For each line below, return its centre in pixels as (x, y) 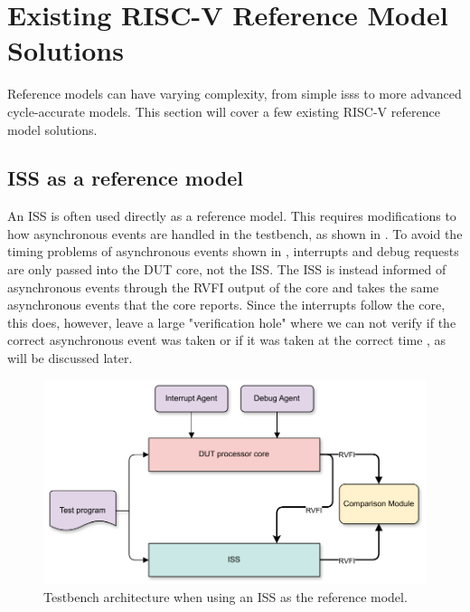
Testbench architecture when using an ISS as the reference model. (226, 596)
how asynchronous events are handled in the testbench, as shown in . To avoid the (235, 233)
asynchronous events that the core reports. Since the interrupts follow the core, (226, 305)
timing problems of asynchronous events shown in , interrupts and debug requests (233, 251)
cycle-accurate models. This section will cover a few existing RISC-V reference (224, 111)
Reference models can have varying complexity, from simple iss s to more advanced (235, 94)
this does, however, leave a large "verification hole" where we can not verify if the (232, 322)
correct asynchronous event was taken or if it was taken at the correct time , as (227, 340)
